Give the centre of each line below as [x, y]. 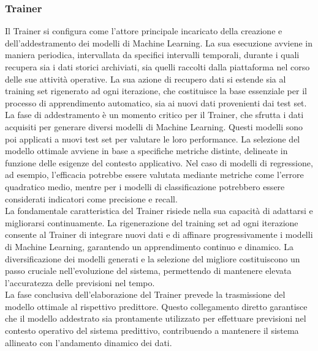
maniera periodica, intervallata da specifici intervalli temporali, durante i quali [152, 55]
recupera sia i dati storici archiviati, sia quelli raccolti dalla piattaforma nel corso [157, 67]
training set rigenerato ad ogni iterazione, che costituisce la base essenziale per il [156, 91]
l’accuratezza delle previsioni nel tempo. [80, 282]
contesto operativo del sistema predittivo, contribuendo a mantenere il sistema [152, 331]
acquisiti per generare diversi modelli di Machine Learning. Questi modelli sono [154, 126]
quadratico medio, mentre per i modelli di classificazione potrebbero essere [145, 186]
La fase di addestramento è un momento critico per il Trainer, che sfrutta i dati [154, 115]
